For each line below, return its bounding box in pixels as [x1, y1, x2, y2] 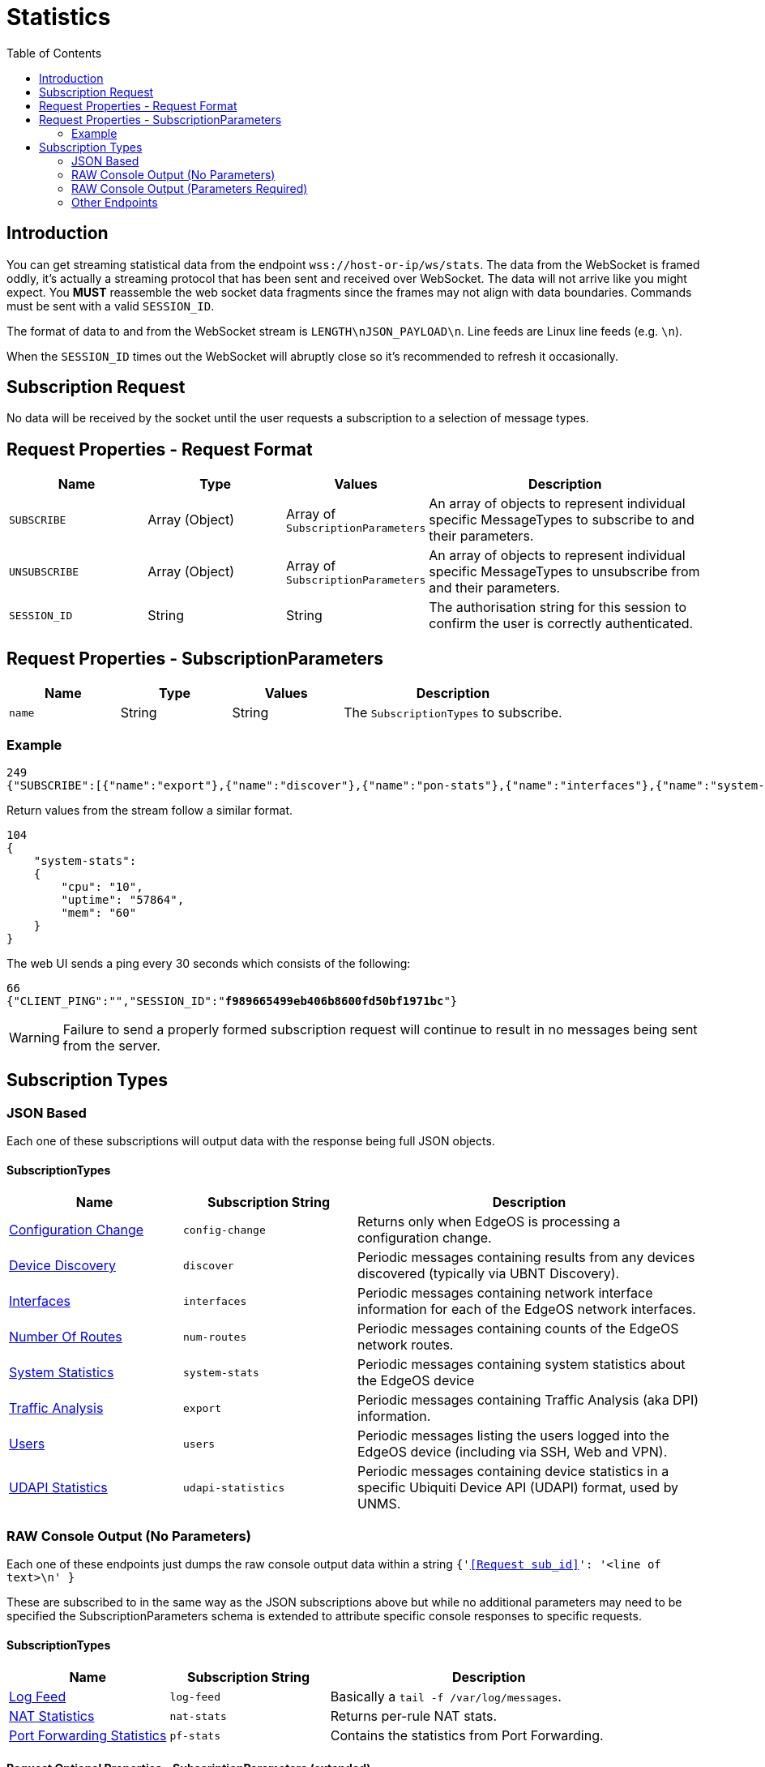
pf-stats [169, 1729, 221, 1742]
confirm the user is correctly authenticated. [429, 615, 694, 632]
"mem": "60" [61, 905, 137, 919]
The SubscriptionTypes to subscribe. [344, 704, 562, 721]
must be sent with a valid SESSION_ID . [6, 298, 215, 313]
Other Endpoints [71, 195, 158, 209]
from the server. [62, 1037, 160, 1054]
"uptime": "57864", [61, 892, 185, 906]
